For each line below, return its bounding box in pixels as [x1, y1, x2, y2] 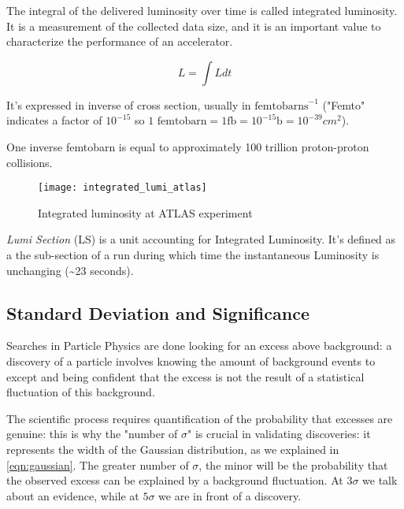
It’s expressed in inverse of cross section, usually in [6, 96, 251, 113]
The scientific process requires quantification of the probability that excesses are [6, 410, 393, 426]
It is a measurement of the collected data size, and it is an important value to [6, 17, 381, 34]
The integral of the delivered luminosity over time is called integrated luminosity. [6, 2, 398, 18]
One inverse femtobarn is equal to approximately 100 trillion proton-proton [6, 138, 369, 154]
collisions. [6, 154, 53, 170]
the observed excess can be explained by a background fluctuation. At [6, 472, 343, 489]
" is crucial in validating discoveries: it [187, 425, 371, 442]
